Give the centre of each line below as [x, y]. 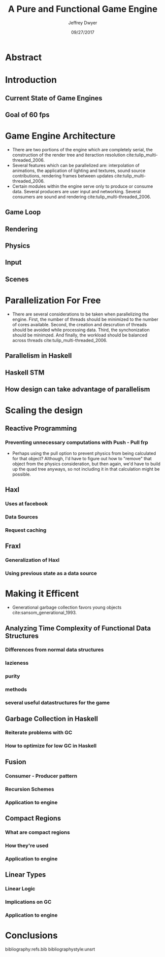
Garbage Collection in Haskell [52, 719]
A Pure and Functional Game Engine [83, 9]
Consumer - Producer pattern [41, 776]
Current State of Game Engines [54, 98]
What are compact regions [38, 832]
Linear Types [25, 875]
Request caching [26, 530]
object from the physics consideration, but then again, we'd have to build [86, 464]
